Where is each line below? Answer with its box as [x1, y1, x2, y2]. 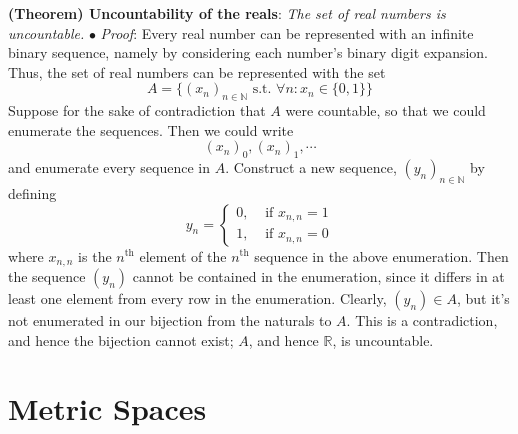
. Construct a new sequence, [225, 157, 397, 178]
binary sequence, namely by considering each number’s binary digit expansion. [8, 42, 489, 63]
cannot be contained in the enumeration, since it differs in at [132, 266, 505, 286]
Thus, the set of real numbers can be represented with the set [8, 61, 386, 82]
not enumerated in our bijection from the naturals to [8, 310, 332, 330]
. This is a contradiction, [346, 310, 498, 330]
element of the [139, 245, 227, 266]
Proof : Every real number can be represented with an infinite [100, 22, 474, 43]
